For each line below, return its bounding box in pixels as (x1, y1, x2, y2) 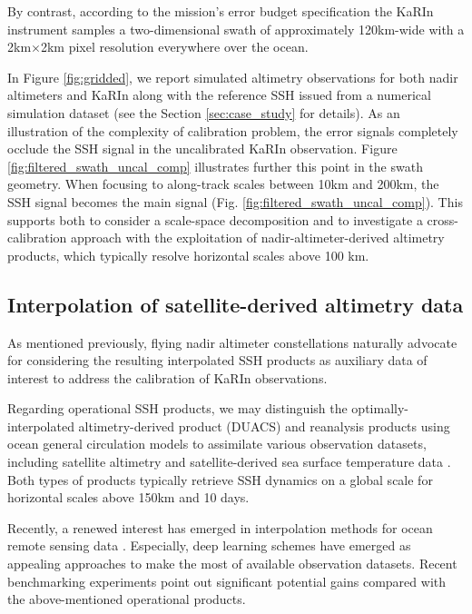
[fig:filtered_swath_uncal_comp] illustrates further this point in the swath (7, 156, 423, 175)
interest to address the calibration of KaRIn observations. (7, 368, 328, 387)
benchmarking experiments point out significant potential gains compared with (7, 571, 446, 590)
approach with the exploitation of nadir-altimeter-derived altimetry (71, 228, 445, 247)
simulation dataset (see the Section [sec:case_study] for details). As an (7, 103, 400, 122)
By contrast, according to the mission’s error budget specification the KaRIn (7, 2, 434, 20)
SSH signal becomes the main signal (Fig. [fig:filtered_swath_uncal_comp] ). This (7, 192, 463, 211)
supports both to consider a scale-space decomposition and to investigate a (7, 210, 423, 229)
